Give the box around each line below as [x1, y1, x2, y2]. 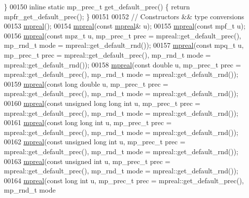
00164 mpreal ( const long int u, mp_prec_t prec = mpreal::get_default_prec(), [4, 175, 244, 185]
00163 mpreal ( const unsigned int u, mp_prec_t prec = [4, 156, 171, 166]
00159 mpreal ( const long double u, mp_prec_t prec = [4, 78, 169, 89]
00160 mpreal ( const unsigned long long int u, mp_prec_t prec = [4, 98, 201, 108]
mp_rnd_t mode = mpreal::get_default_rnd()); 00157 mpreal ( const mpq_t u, [4, 40, 244, 50]
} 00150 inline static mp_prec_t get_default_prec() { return [4, 1, 190, 11]
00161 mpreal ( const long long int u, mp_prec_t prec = [4, 117, 172, 128]
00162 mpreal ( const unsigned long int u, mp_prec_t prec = [4, 136, 185, 147]
